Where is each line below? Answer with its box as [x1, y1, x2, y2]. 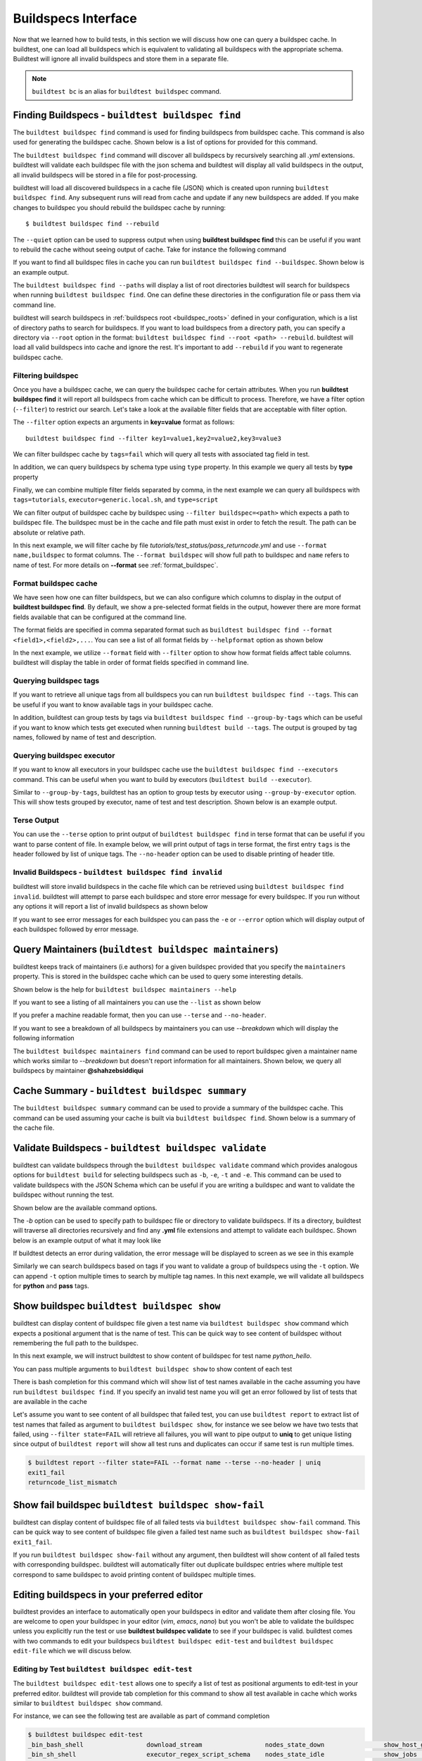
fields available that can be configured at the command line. [13, 613, 187, 621]
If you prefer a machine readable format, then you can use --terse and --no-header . [13, 1011, 267, 1019]
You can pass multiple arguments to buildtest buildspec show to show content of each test [13, 1364, 293, 1373]
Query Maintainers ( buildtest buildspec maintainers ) [13, 943, 279, 955]
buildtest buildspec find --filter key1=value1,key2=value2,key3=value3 [25, 434, 281, 442]
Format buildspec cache [13, 578, 98, 588]
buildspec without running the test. [13, 1190, 115, 1199]
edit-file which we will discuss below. [13, 1647, 132, 1655]
